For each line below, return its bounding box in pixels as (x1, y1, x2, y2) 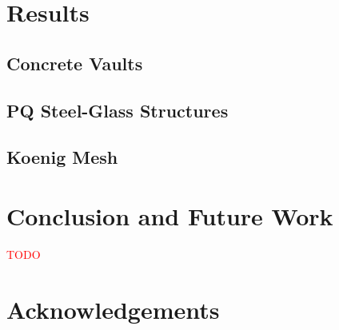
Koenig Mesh (6, 145, 118, 169)
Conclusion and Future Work (6, 199, 333, 232)
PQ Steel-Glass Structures (6, 97, 229, 122)
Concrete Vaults (6, 50, 143, 75)
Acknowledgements (6, 292, 220, 325)
